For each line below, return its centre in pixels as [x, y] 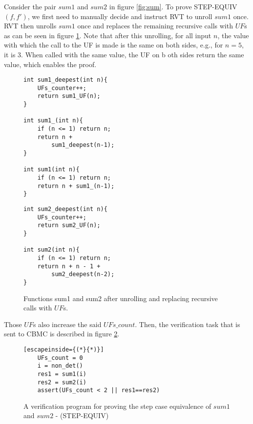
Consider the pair [30, 6]
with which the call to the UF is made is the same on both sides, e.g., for [114, 45]
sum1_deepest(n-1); [83, 145]
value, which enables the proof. [50, 64]
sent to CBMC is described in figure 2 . [62, 334]
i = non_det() [60, 366]
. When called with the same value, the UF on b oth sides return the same [133, 54]
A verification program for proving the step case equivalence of [117, 406]
